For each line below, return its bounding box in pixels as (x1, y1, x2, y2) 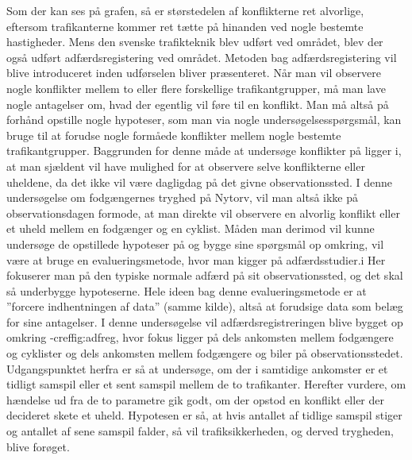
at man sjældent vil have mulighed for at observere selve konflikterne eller (6, 157, 365, 174)
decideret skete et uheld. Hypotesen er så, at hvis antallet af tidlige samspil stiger (6, 407, 402, 423)
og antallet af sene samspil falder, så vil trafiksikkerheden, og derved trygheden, (6, 423, 394, 439)
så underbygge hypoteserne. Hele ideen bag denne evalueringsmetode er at (6, 282, 367, 299)
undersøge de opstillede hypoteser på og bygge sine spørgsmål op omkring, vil (6, 235, 384, 252)
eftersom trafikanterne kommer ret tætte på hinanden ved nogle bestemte (6, 17, 364, 34)
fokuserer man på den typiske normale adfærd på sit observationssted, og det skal (6, 267, 403, 284)
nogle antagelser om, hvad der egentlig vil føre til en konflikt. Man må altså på (6, 95, 389, 112)
